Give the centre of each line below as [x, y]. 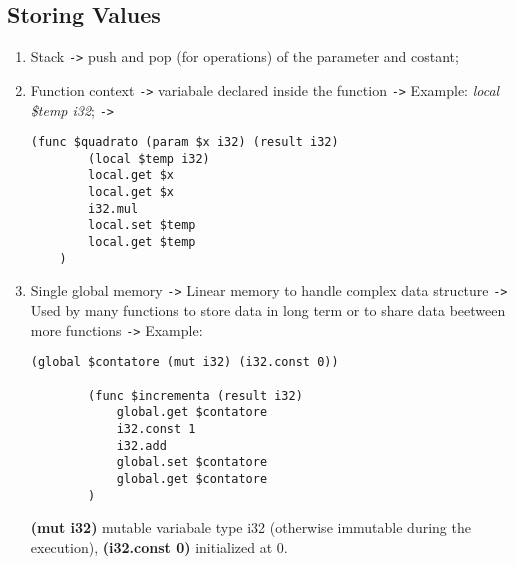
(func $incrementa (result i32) [195, 395]
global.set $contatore [192, 462]
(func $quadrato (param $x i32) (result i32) [184, 142]
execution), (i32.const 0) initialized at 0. [159, 546]
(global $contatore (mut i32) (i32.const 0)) [184, 362]
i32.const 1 [156, 428]
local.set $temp [142, 225]
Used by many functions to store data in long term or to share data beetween [268, 310]
